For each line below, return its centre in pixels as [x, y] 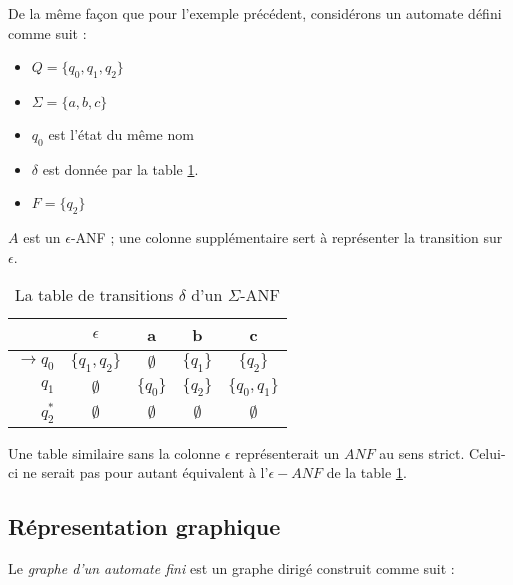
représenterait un [287, 452]
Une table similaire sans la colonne [114, 452]
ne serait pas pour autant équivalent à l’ [145, 472]
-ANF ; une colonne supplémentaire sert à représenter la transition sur [286, 237]
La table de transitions [94, 295]
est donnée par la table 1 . [120, 168]
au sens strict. [422, 452]
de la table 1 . [366, 472]
